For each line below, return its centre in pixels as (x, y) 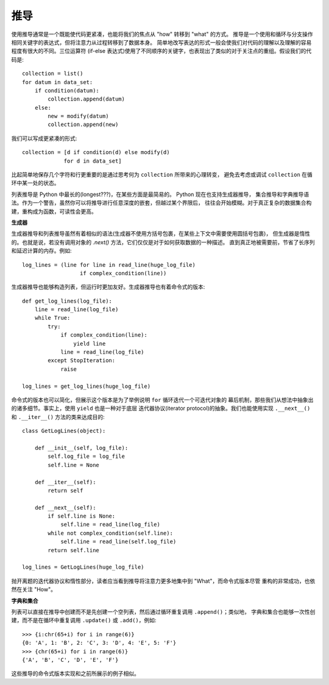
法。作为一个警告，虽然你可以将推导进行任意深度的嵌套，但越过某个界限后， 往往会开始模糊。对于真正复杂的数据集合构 (161, 203)
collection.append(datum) (86, 99)
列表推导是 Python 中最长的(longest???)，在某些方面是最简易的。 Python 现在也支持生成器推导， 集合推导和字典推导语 (160, 194)
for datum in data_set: (58, 82)
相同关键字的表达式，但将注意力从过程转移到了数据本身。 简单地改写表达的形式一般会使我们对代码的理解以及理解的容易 (161, 42)
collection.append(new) (83, 125)
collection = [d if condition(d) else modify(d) (96, 153)
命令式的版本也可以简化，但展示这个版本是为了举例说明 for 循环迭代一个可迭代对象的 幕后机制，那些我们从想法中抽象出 (162, 400)
